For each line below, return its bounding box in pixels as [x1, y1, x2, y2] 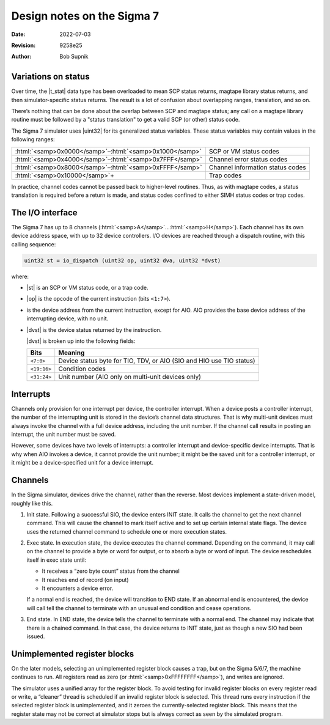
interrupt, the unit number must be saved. [11, 431, 116, 438]
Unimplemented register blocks [11, 649, 134, 659]
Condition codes [58, 364, 106, 373]
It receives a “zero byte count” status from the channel [42, 567, 180, 575]
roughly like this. [11, 499, 53, 507]
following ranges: [11, 136, 55, 143]
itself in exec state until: [26, 556, 87, 564]
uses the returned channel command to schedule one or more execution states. [26, 528, 227, 535]
